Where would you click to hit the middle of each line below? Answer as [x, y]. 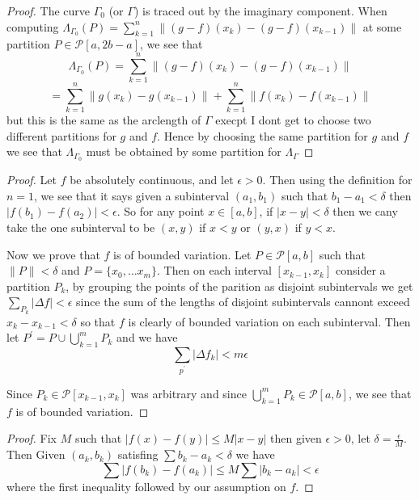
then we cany [365, 211]
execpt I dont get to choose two [293, 120]
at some [382, 26]
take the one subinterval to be [81, 227]
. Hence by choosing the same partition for [262, 135]
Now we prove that [53, 254]
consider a [360, 270]
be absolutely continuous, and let [152, 180]
